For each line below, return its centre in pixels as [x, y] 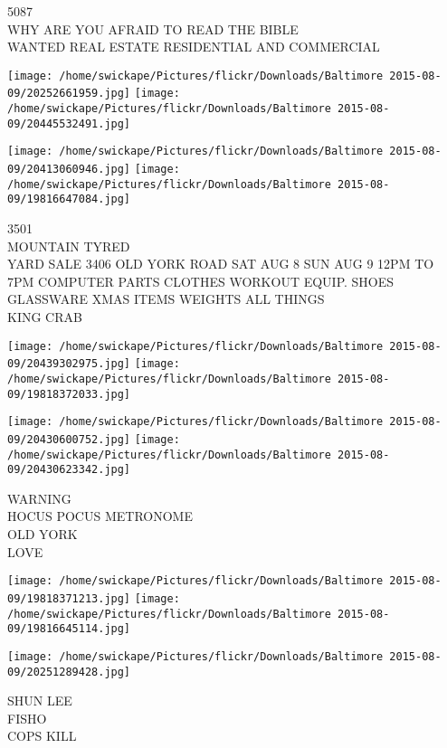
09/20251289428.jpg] [69, 672]
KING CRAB [45, 317]
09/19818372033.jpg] [69, 394]
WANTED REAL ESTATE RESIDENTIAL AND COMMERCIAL [194, 47]
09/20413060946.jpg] [69, 170]
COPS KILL [42, 736]
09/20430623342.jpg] [69, 470]
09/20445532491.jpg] [69, 123]
